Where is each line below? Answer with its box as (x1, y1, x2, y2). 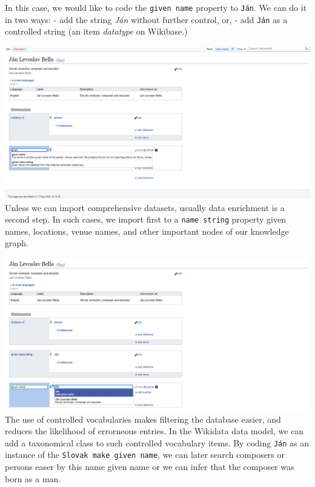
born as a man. (5, 472, 61, 485)
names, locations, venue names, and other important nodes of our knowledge (5, 224, 289, 237)
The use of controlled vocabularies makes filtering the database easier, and (5, 412, 281, 425)
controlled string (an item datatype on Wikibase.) (5, 25, 188, 38)
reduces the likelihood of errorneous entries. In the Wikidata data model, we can (5, 425, 304, 437)
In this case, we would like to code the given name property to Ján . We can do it (5, 1, 307, 13)
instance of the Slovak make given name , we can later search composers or (5, 448, 285, 461)
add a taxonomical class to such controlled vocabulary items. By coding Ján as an (5, 436, 310, 449)
